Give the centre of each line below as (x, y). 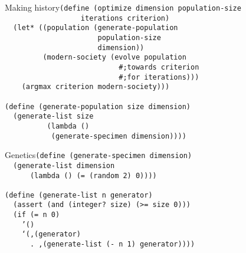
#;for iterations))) (159, 77)
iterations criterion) (125, 18)
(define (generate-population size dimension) (98, 106)
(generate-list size (53, 116)
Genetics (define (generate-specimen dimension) (99, 155)
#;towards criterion (159, 67)
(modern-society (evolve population (114, 57)
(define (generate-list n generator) (79, 195)
